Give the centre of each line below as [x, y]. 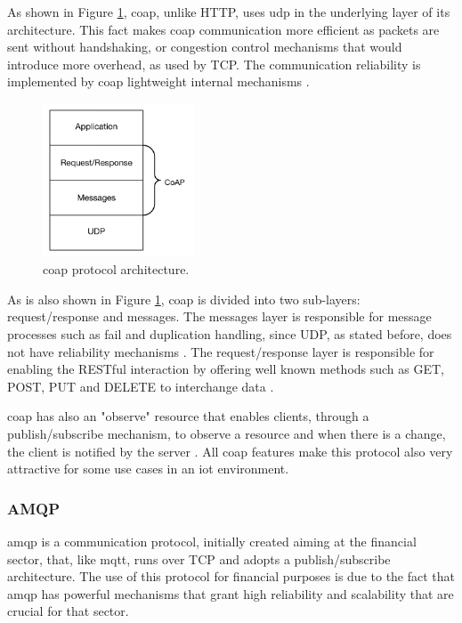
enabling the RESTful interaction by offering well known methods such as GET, [226, 369]
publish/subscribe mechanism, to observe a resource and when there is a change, [227, 433]
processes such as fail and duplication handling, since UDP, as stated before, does [230, 333]
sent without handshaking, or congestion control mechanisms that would [205, 47]
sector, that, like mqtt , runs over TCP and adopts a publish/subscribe [199, 558]
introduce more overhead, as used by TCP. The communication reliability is [214, 64]
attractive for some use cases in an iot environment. [148, 469]
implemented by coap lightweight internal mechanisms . [158, 81]
